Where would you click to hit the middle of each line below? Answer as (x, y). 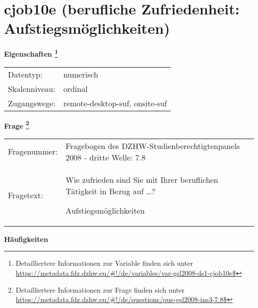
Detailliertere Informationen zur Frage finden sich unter (100, 289)
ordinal (75, 88)
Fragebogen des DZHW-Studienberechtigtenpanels (153, 146)
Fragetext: (26, 195)
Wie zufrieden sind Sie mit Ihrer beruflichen (142, 179)
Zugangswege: (32, 103)
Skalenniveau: (32, 88)
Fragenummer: (33, 152)
